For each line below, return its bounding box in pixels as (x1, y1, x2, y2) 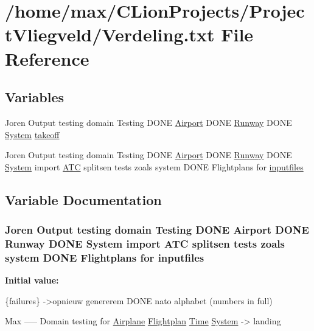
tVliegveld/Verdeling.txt (5, 22, 215, 47)
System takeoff (5, 128, 60, 141)
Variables (5, 88, 65, 106)
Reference (5, 46, 89, 71)
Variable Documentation (5, 190, 162, 209)
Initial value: (5, 274, 59, 287)
